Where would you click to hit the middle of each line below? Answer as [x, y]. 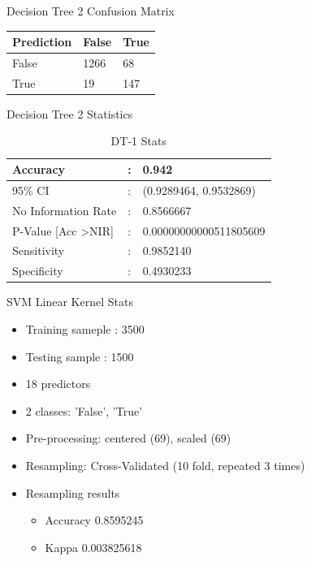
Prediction [42, 42]
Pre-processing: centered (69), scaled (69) [128, 438]
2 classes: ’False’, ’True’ [84, 410]
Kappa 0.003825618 [93, 547]
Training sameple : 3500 [85, 328]
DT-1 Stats [138, 141]
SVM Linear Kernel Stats [70, 302]
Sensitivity [39, 250]
